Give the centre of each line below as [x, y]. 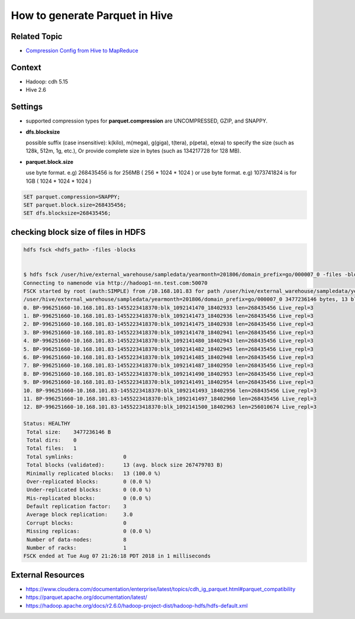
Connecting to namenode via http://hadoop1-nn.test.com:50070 [115, 283]
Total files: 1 [52, 449]
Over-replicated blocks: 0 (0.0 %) [89, 481]
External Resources [48, 575]
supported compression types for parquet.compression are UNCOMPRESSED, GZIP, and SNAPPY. [147, 121]
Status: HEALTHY [47, 424]
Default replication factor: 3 [77, 507]
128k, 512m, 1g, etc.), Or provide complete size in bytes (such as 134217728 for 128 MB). [133, 151]
